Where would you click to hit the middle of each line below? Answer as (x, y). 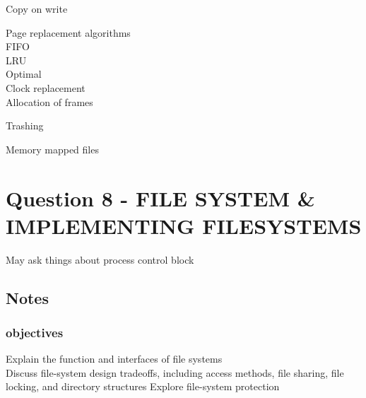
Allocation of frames (49, 101)
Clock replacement (46, 87)
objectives (35, 332)
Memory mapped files (52, 149)
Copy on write (37, 8)
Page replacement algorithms (68, 32)
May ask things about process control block (100, 259)
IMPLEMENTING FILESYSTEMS (184, 225)
